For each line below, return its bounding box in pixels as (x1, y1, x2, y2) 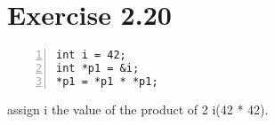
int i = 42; (56, 49, 126, 62)
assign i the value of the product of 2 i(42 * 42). (7, 99, 269, 118)
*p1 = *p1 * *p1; (56, 74, 158, 88)
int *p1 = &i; (56, 62, 140, 74)
